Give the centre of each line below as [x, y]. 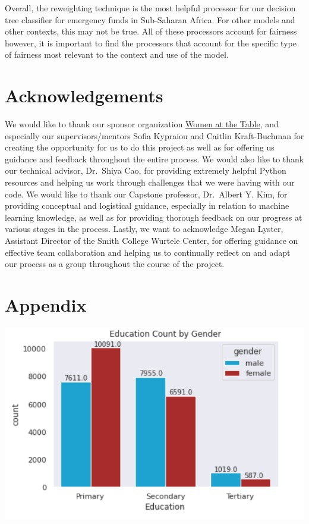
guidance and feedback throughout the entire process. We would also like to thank [154, 159]
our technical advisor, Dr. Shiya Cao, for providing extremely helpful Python [146, 170]
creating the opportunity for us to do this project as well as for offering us [140, 147]
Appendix [46, 305]
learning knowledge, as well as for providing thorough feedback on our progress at [154, 217]
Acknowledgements [84, 95]
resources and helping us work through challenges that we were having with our [150, 182]
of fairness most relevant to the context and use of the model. [117, 54]
